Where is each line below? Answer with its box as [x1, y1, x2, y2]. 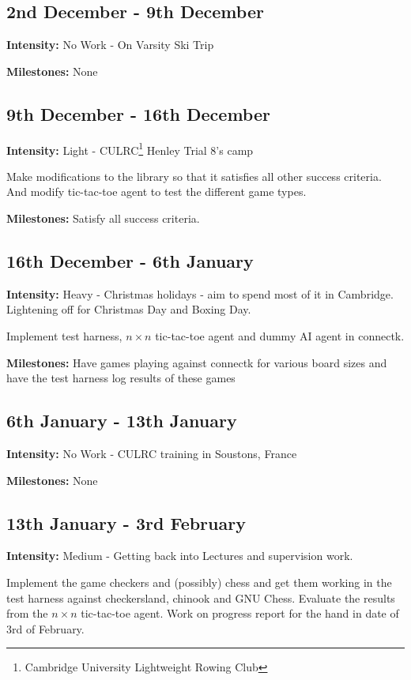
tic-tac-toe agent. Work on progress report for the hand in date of [81, 605, 399, 622]
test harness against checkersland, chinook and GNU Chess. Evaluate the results [6, 589, 395, 606]
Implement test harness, [6, 328, 123, 344]
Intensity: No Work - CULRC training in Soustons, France [6, 445, 297, 461]
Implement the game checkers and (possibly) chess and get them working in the [6, 573, 392, 590]
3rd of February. [6, 620, 85, 637]
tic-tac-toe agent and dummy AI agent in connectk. [155, 328, 405, 344]
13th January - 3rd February [6, 510, 246, 535]
